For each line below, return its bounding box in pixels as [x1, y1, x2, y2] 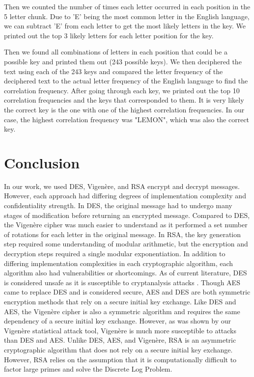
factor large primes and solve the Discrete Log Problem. [4, 364, 172, 374]
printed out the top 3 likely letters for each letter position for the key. [4, 30, 214, 40]
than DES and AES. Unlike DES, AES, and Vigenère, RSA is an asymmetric [4, 335, 236, 345]
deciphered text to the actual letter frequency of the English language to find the [4, 76, 248, 86]
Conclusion [4, 152, 80, 172]
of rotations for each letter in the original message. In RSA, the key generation [4, 229, 241, 239]
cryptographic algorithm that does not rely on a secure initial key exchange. [4, 344, 233, 354]
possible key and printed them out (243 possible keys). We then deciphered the [4, 56, 242, 66]
